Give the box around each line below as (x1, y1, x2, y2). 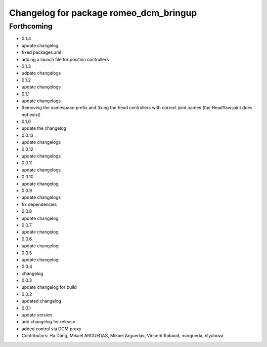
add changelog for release (21, 319, 76, 325)
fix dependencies (21, 201, 57, 207)
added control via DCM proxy (21, 326, 82, 332)
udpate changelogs (21, 70, 61, 76)
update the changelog (21, 125, 67, 131)
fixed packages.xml (21, 49, 62, 55)
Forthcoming (9, 22, 53, 31)
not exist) (21, 112, 41, 117)
